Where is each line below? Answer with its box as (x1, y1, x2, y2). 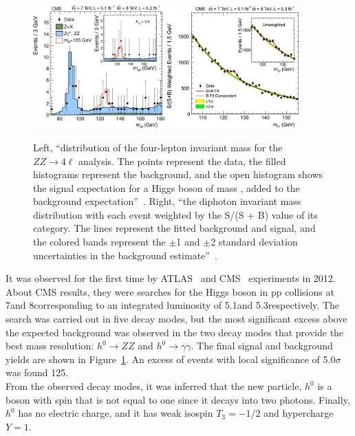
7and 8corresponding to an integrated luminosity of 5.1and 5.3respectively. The (6, 298, 339, 312)
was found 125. (6, 365, 69, 380)
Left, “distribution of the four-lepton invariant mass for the (33, 140, 283, 154)
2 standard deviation (211, 235, 298, 249)
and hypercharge (263, 406, 334, 420)
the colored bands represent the (33, 235, 166, 249)
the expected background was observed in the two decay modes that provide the (6, 325, 344, 339)
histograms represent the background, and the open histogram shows (33, 167, 323, 182)
